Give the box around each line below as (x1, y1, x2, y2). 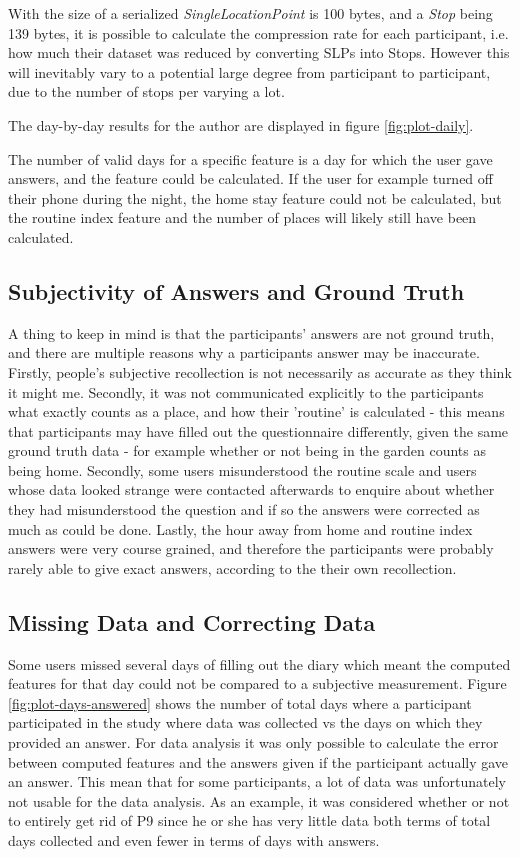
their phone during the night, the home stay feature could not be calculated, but (8, 187, 502, 208)
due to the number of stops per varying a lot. (8, 81, 285, 102)
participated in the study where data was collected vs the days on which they (8, 712, 483, 733)
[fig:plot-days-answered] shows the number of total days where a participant (8, 692, 472, 713)
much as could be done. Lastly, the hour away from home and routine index (8, 518, 473, 539)
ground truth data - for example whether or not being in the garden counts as (8, 440, 486, 461)
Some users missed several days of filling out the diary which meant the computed (8, 653, 511, 674)
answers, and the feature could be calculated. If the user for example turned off (8, 168, 493, 189)
